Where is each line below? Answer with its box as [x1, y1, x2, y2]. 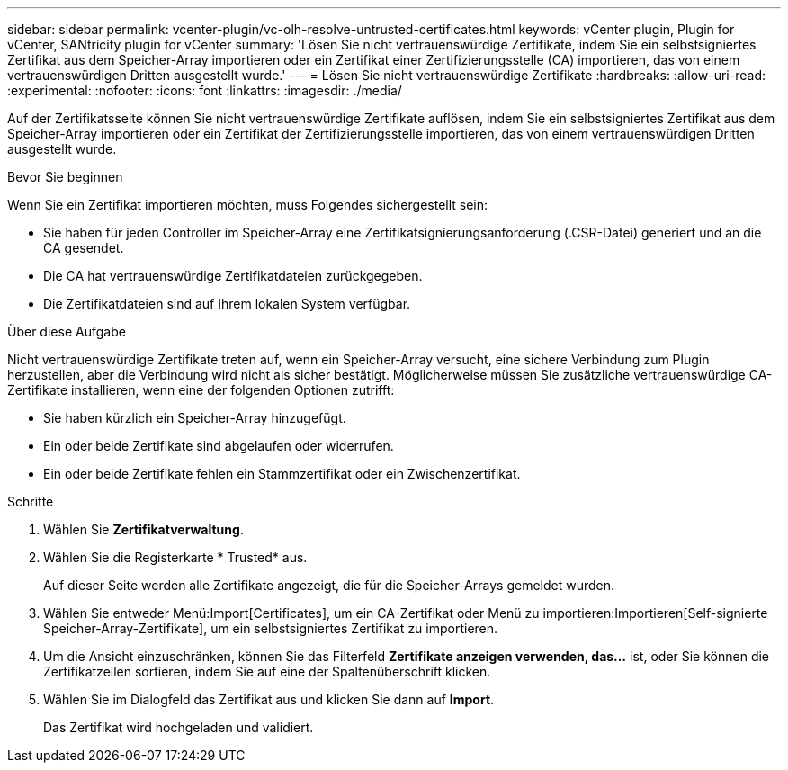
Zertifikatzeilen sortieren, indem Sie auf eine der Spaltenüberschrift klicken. [43, 664, 491, 679]
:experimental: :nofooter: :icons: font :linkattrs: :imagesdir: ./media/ [7, 83, 402, 98]
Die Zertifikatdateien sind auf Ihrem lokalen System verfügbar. [43, 296, 411, 311]
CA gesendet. [43, 240, 124, 255]
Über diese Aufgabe [7, 324, 126, 339]
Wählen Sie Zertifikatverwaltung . [43, 522, 244, 537]
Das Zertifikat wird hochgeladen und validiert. [43, 720, 314, 735]
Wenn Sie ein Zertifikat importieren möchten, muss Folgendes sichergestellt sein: [7, 197, 488, 212]
